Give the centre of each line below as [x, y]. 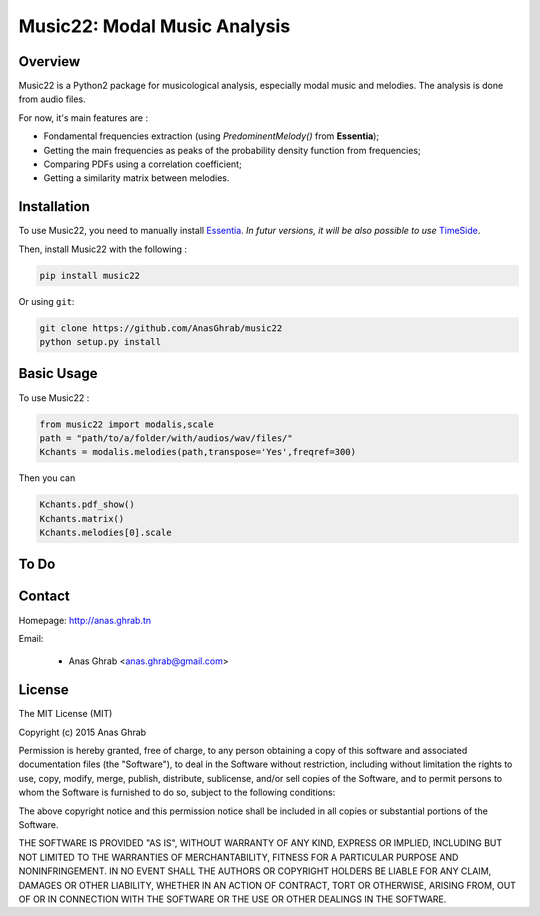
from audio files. [52, 99]
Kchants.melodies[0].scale [105, 533]
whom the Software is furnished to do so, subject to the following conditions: [177, 792]
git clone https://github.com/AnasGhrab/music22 [161, 328]
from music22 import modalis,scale [126, 424]
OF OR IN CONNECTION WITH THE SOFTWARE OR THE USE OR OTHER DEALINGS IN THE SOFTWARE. [232, 899]
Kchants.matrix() [82, 518]
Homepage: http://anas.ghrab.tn [85, 620]
